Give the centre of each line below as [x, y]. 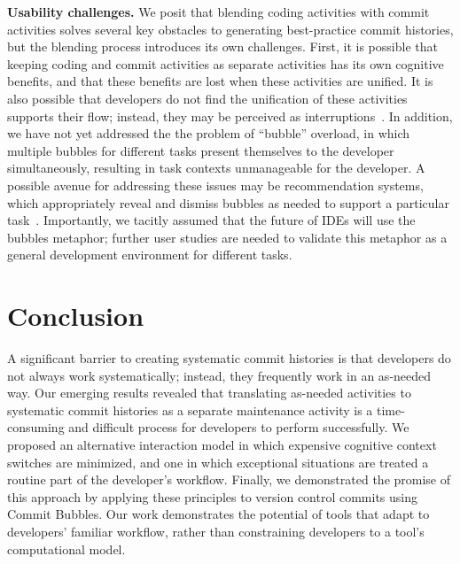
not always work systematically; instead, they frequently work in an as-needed [219, 375]
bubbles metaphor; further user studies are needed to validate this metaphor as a [227, 237]
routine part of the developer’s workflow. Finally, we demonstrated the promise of [229, 479]
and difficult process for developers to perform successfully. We [239, 427]
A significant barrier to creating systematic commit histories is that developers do [229, 358]
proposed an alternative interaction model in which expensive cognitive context [222, 444]
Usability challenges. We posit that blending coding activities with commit [218, 12]
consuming [36, 427]
